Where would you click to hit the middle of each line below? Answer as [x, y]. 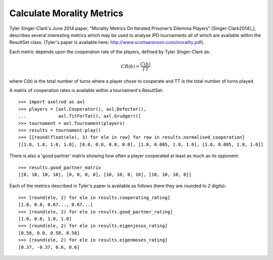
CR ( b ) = [130, 66]
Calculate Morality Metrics [66, 13]
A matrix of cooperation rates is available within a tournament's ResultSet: [86, 91]
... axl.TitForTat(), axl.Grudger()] [80, 116]
